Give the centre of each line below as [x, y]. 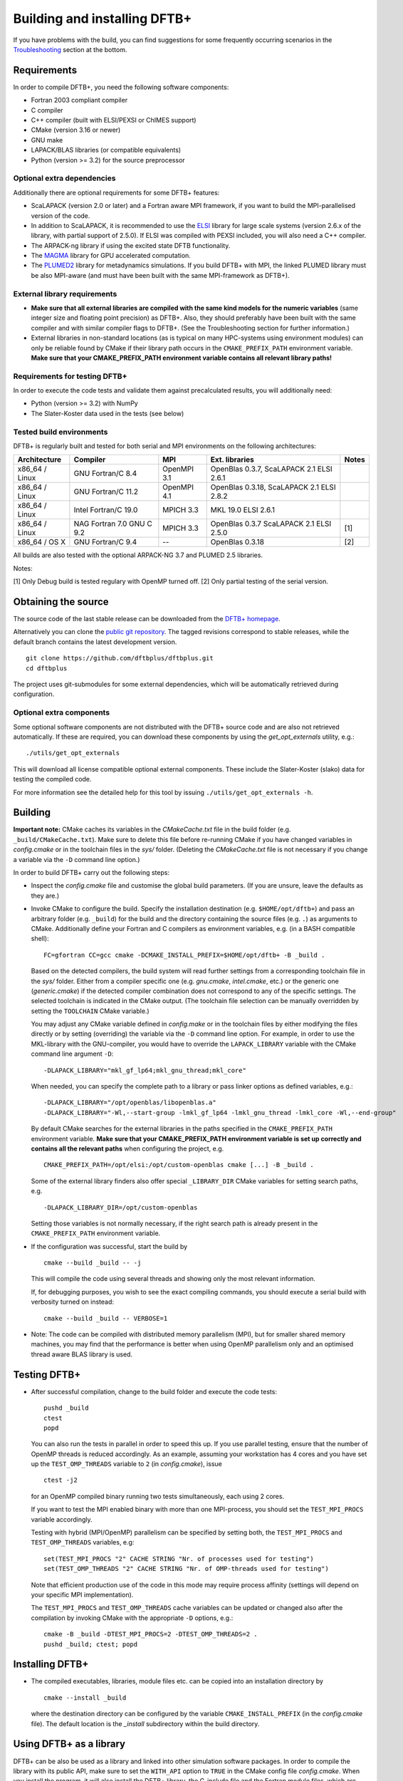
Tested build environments [61, 432]
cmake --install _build [85, 1698]
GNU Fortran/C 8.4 [105, 474]
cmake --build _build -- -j [93, 1263]
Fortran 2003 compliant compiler [79, 100]
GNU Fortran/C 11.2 [106, 492]
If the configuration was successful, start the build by [109, 1246]
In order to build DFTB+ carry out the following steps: [91, 872]
